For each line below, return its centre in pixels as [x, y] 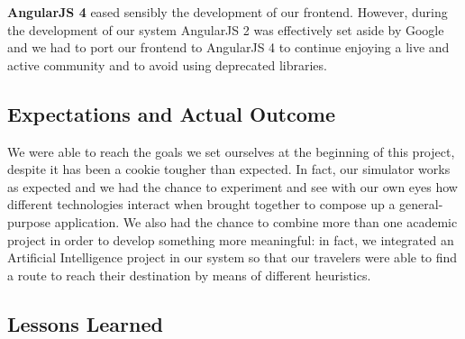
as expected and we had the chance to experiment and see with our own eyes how [232, 186]
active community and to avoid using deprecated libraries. [167, 64]
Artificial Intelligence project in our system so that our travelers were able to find [232, 257]
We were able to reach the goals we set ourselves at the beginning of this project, [231, 151]
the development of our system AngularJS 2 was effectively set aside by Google [226, 29]
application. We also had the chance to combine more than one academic [256, 221]
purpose [29, 221]
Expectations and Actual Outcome [171, 113]
